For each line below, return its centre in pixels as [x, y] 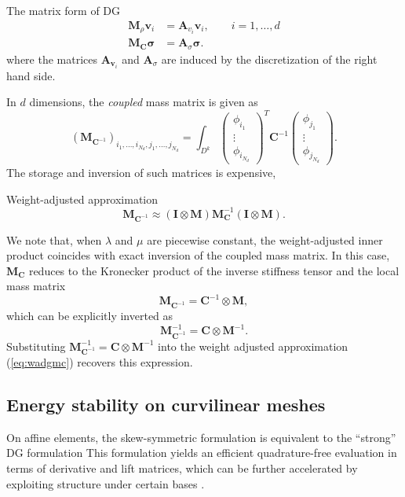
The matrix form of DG [64, 10]
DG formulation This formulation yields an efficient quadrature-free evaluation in [202, 453]
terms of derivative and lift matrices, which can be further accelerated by [182, 468]
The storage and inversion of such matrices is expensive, [141, 173]
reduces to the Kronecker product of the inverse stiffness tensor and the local [214, 270]
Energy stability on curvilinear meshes [166, 404]
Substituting [36, 346]
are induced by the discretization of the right [269, 59]
